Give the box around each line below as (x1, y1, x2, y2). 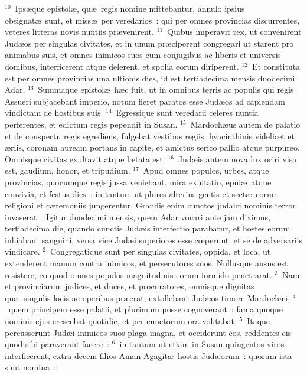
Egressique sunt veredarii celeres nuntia (116, 106, 259, 119)
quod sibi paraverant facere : (5, 338, 110, 350)
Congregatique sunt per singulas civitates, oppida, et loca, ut (50, 245, 271, 257)
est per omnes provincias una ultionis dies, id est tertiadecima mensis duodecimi (5, 71, 295, 84)
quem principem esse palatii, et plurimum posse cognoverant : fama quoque (8, 303, 283, 315)
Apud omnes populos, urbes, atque (143, 164, 269, 177)
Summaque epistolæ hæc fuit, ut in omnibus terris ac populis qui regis (38, 83, 294, 96)
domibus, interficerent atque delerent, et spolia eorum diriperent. (5, 60, 239, 72)
